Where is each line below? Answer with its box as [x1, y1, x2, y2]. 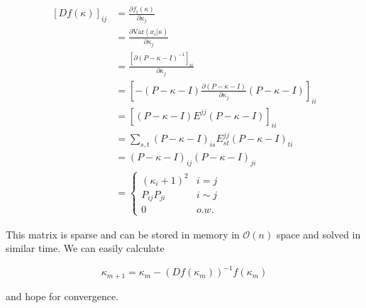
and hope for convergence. [6, 288, 119, 303]
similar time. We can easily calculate [6, 241, 165, 255]
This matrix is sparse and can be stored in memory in [6, 226, 240, 241]
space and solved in [276, 226, 361, 241]
